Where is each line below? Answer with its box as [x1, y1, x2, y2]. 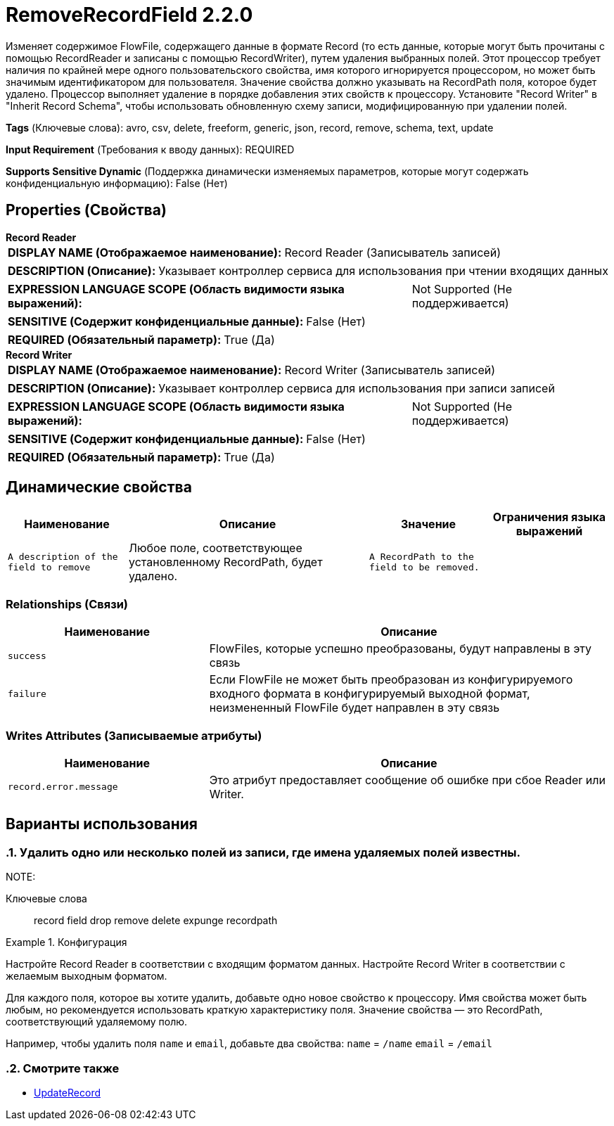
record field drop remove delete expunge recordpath [34, 914, 278, 927]
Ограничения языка [492, 510, 606, 525]
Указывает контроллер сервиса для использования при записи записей [158, 380, 555, 395]
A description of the [8, 551, 118, 563]
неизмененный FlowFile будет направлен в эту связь [209, 700, 500, 715]
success [8, 650, 46, 661]
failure [8, 688, 46, 699]
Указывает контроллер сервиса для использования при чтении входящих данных [158, 263, 608, 278]
